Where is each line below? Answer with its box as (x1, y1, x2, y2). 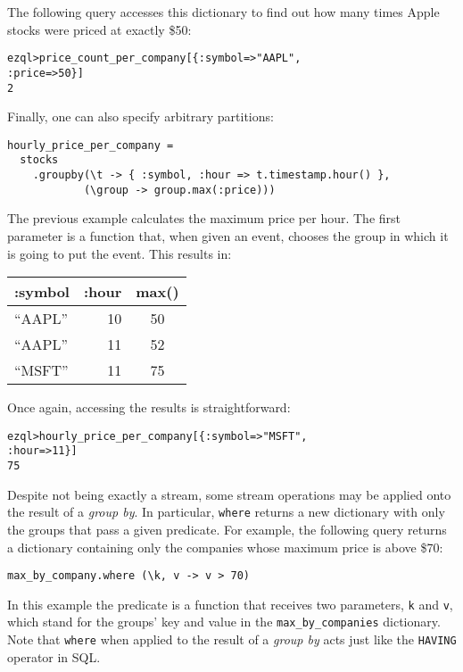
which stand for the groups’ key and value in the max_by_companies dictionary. (7, 612, 441, 631)
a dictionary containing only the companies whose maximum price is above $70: (7, 537, 443, 556)
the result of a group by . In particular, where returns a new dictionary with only (7, 502, 445, 521)
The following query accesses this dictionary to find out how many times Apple (7, 3, 440, 21)
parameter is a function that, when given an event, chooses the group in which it (7, 226, 449, 245)
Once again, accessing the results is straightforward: (7, 398, 291, 417)
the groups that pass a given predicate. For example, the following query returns (7, 519, 447, 538)
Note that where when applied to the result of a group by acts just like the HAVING (7, 630, 457, 649)
